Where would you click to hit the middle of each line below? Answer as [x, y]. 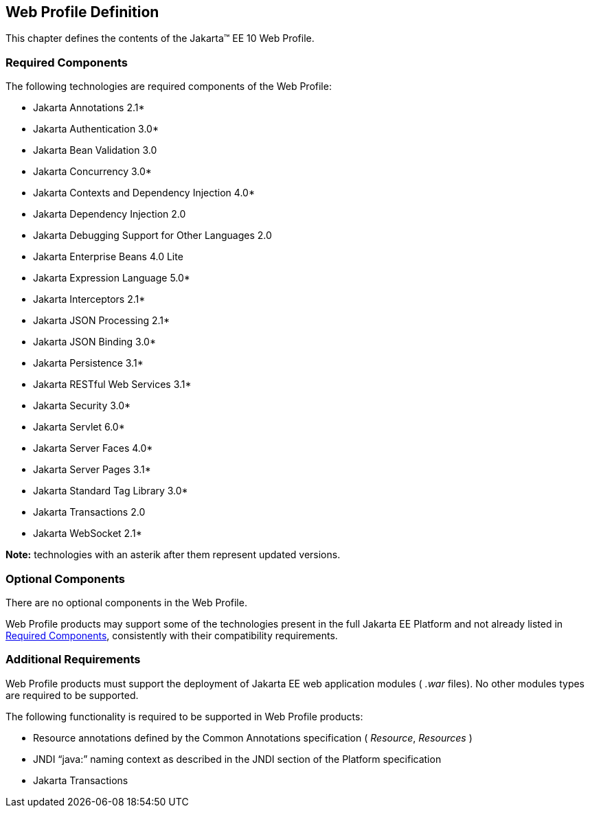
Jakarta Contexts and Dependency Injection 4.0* [144, 193]
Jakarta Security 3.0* [82, 406]
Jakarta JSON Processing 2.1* [102, 321]
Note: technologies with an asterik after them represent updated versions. [173, 555]
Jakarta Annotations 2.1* [89, 108]
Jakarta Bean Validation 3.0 [95, 150]
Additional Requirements [73, 660]
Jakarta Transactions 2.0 [89, 512]
